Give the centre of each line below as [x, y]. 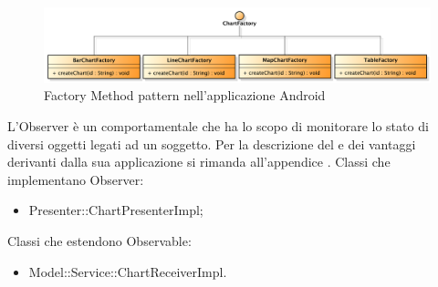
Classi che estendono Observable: [99, 240]
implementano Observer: [76, 179]
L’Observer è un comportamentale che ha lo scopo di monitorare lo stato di [218, 126]
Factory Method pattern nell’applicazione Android [185, 95]
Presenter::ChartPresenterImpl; [116, 210]
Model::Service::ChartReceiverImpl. [128, 271]
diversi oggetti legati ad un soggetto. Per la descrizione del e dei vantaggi [212, 143]
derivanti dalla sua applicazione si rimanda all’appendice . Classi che [199, 162]
